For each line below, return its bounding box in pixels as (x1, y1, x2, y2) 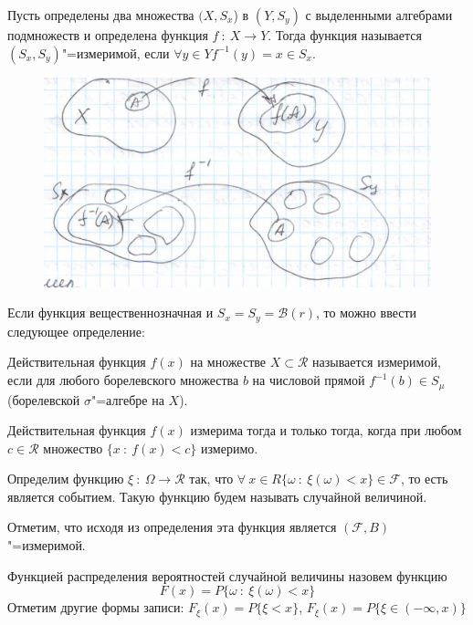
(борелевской (7, 390, 80, 409)
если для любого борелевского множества (7, 370, 239, 390)
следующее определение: (7, 321, 145, 340)
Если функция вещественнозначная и (7, 303, 214, 322)
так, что (189, 469, 234, 488)
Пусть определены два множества (7, 5, 194, 24)
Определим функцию (7, 469, 124, 488)
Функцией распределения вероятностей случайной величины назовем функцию (7, 566, 447, 585)
